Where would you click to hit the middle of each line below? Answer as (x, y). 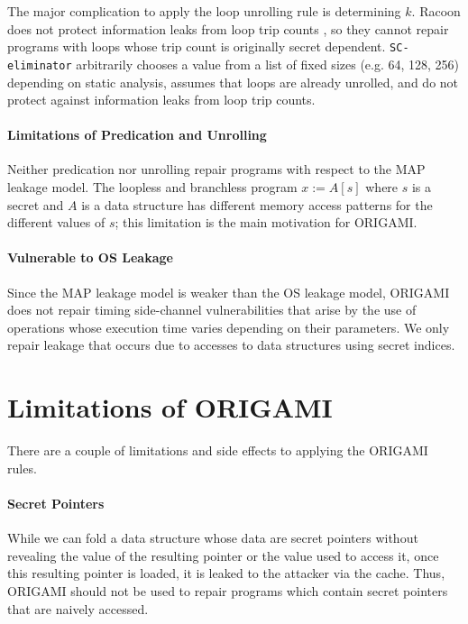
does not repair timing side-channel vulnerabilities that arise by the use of (212, 310)
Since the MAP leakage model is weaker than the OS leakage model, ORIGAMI (229, 292)
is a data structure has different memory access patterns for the (257, 204)
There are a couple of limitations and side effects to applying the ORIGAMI (218, 450)
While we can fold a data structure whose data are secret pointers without (213, 538)
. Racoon (436, 11)
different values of (56, 222)
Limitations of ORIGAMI (170, 407)
